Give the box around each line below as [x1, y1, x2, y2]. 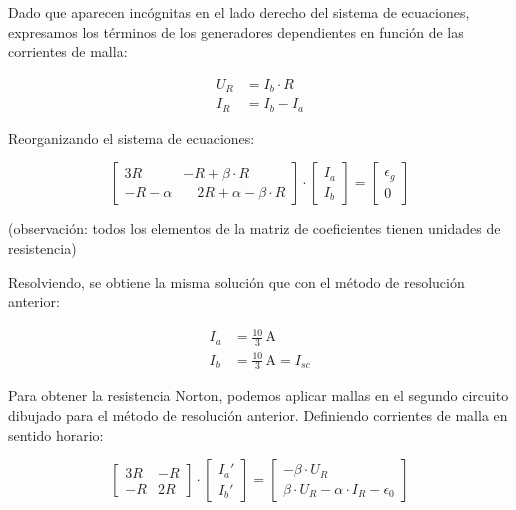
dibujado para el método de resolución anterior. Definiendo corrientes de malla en [8, 405, 508, 426]
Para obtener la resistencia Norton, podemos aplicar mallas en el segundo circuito [8, 385, 509, 406]
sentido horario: [8, 424, 104, 445]
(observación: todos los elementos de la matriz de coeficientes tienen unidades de [8, 218, 501, 239]
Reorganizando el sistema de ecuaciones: [8, 127, 255, 148]
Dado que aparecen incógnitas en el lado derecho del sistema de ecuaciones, [8, 2, 470, 22]
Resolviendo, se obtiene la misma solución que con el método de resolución [8, 271, 465, 292]
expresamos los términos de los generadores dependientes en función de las [8, 21, 464, 42]
